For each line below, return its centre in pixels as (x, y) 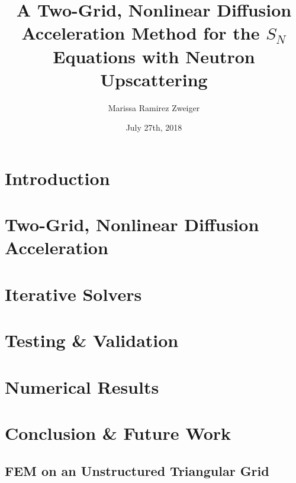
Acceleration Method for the (141, 33)
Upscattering (154, 79)
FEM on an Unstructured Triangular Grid (137, 470)
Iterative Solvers (73, 294)
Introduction (57, 178)
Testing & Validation (92, 340)
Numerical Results (82, 386)
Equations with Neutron (154, 56)
